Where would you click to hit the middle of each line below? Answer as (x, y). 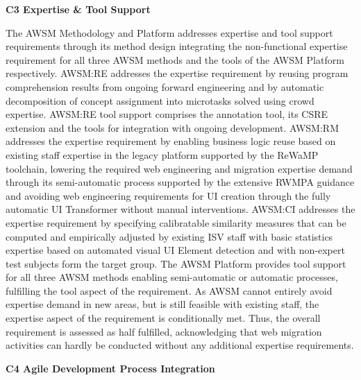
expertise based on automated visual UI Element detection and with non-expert (175, 250)
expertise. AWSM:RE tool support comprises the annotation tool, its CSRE (167, 114)
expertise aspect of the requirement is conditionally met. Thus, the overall (163, 318)
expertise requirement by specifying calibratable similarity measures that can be (176, 222)
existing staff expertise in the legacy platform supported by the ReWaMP (162, 154)
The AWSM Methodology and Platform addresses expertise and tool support (169, 32)
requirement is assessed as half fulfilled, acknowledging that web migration (164, 331)
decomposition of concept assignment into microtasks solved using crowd (160, 100)
